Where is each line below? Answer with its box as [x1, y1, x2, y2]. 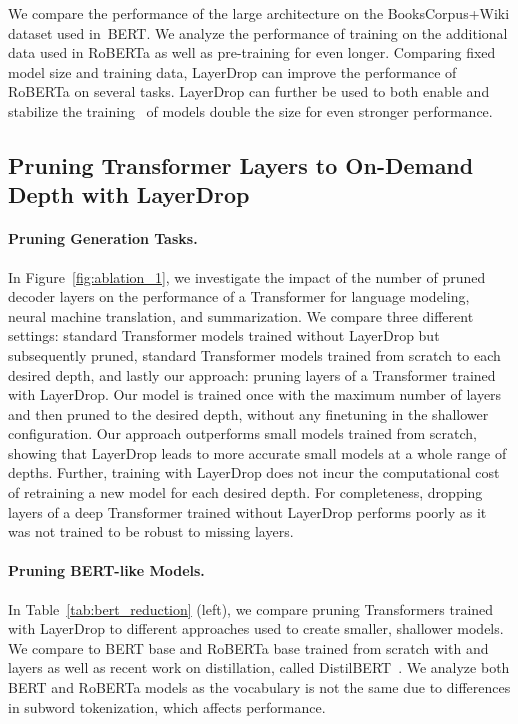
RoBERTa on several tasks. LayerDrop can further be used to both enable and [8, 81, 490, 102]
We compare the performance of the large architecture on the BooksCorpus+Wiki [8, 3, 510, 23]
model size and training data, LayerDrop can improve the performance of [8, 61, 457, 82]
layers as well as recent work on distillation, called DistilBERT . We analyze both [8, 657, 510, 678]
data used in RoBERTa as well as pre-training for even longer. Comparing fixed [8, 42, 496, 63]
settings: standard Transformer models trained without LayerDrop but [8, 325, 440, 346]
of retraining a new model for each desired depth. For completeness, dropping [8, 482, 483, 503]
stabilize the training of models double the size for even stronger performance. [8, 100, 493, 121]
